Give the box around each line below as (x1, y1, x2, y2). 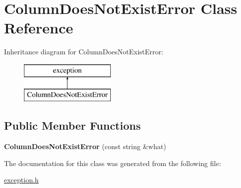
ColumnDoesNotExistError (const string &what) (4, 141, 166, 152)
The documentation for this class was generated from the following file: (4, 158, 221, 168)
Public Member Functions (4, 118, 141, 133)
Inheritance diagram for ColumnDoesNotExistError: (4, 46, 164, 57)
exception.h (4, 175, 39, 185)
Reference (4, 17, 73, 38)
